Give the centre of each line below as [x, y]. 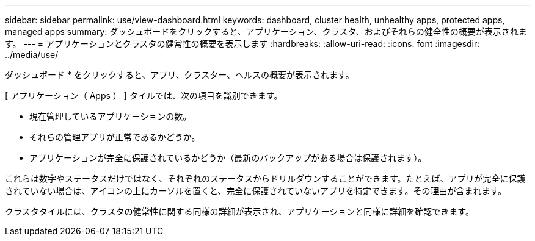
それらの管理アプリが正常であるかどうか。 [115, 137]
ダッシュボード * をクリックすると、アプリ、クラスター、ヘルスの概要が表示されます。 [180, 75]
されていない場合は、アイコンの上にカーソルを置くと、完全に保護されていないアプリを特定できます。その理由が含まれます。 [256, 191]
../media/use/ [32, 55]
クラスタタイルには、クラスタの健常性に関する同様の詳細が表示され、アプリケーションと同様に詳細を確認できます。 [239, 211]
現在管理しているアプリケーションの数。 [111, 116]
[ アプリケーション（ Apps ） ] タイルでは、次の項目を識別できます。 [144, 95]
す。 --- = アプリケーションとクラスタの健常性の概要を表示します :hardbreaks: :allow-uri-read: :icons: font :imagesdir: [242, 44]
